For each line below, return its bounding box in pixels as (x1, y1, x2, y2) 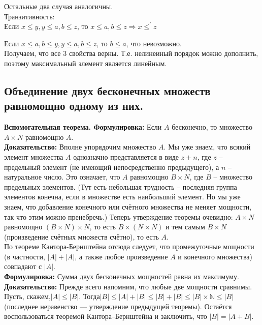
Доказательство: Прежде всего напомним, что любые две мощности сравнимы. (4, 281, 252, 291)
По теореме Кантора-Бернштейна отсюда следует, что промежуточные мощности (4, 241, 254, 252)
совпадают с (4, 261, 42, 272)
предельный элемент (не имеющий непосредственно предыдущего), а (4, 161, 219, 172)
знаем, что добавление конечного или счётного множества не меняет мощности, (4, 201, 252, 212)
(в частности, (4, 251, 45, 261)
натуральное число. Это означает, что (4, 171, 120, 182)
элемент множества (4, 151, 63, 162)
